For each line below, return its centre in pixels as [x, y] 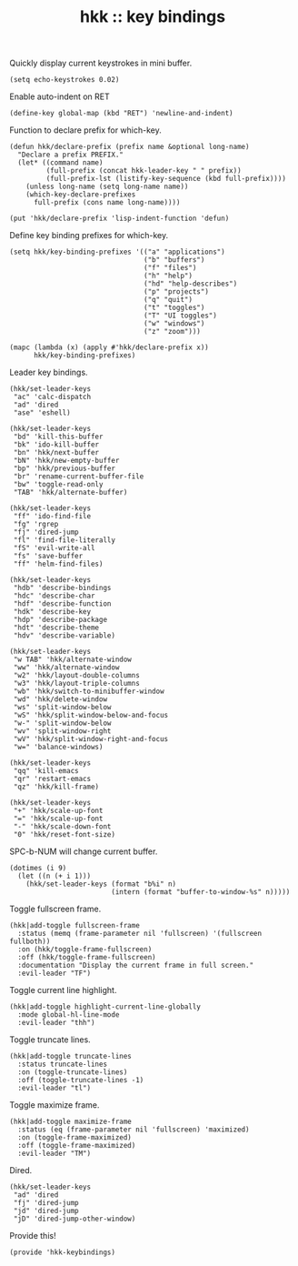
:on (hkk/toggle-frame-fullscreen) [85, 949]
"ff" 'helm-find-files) [58, 564]
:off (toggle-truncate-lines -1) [81, 1080]
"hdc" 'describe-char [54, 596]
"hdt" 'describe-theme [56, 628]
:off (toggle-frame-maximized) [77, 1146]
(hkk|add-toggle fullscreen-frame [75, 926]
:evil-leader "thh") [56, 1023]
